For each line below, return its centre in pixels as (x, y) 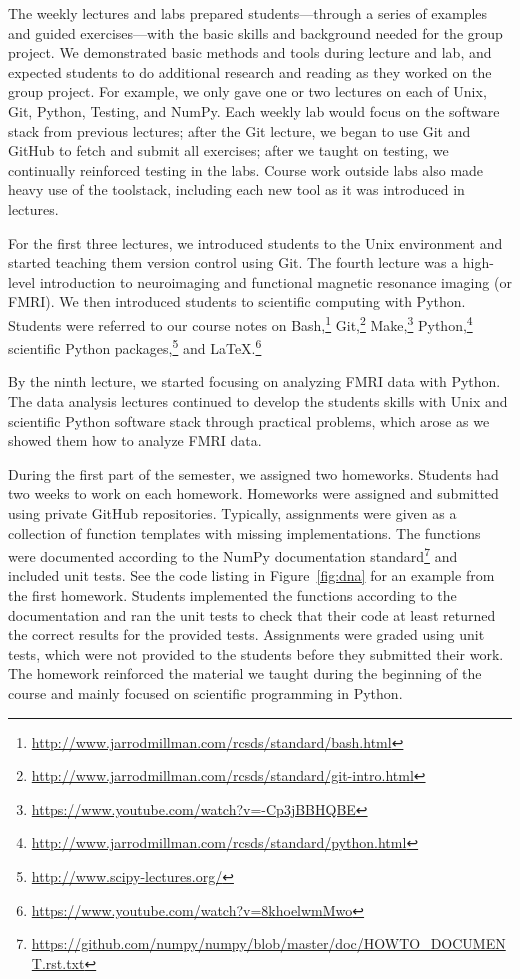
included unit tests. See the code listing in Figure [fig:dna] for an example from (251, 575)
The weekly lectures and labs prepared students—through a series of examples (248, 13)
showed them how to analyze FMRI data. (135, 440)
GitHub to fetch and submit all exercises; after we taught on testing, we (228, 150)
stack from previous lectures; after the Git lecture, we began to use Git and (239, 130)
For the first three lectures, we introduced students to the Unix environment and (255, 242)
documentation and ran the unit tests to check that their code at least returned (252, 614)
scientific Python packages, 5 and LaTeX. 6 (135, 346)
